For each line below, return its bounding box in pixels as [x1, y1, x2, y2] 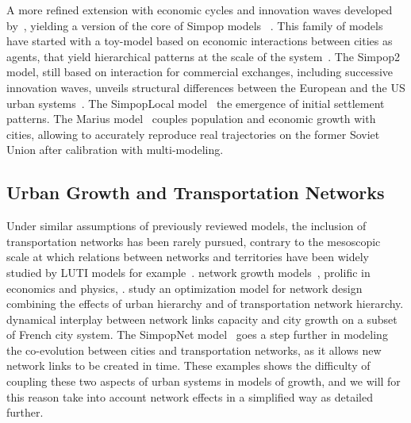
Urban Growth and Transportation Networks [6, 180, 385, 205]
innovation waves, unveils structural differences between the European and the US [6, 79, 405, 95]
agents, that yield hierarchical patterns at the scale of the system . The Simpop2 [6, 48, 400, 64]
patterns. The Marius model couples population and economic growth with [6, 110, 376, 127]
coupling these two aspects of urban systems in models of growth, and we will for [6, 373, 401, 390]
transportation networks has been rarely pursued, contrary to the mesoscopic [6, 233, 381, 249]
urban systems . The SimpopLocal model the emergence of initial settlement [6, 94, 385, 111]
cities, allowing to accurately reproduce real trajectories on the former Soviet [6, 125, 380, 142]
